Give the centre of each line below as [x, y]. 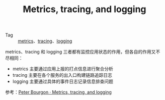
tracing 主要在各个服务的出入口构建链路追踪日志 [62, 75]
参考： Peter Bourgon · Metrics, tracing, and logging [59, 92]
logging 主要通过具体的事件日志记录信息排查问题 [63, 81]
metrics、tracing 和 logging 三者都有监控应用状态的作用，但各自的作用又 [80, 52]
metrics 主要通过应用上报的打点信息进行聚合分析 [63, 69]
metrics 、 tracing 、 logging [45, 41]
